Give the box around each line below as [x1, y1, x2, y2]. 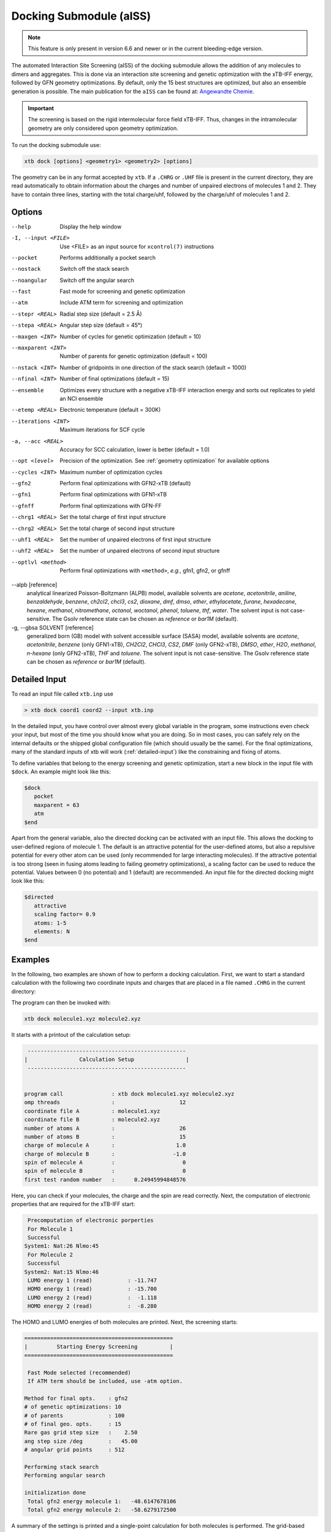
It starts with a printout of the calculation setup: [11, 1031, 131, 1039]
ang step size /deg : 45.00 [24, 1438, 138, 1444]
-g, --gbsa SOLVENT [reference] [11, 624, 94, 631]
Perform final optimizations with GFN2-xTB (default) [59, 480, 191, 487]
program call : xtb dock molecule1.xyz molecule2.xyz [24, 1090, 235, 1097]
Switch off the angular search [59, 276, 134, 284]
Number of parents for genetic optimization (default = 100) [59, 352, 208, 360]
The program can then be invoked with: [11, 999, 111, 1006]
